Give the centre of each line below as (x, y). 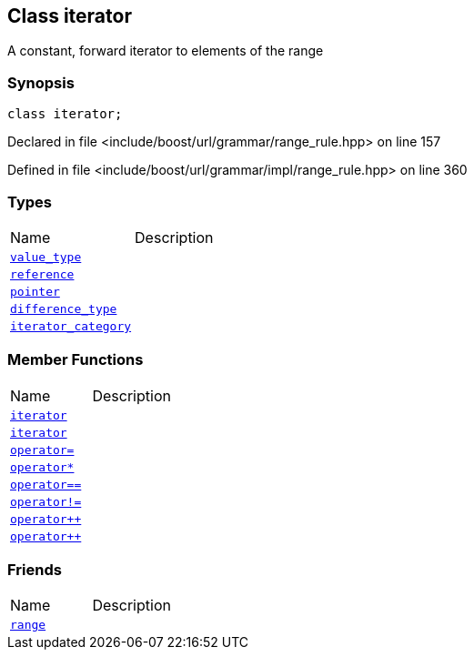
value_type (46, 257)
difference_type (64, 308)
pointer (35, 291)
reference (42, 274)
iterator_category (71, 326)
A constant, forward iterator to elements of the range (166, 51)
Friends (35, 570)
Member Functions (76, 360)
